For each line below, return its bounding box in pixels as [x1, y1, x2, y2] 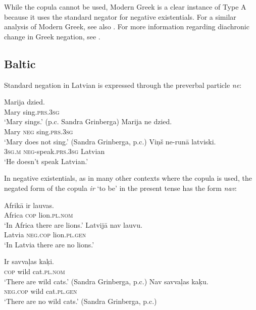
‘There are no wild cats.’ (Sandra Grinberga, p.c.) [4, 295, 157, 306]
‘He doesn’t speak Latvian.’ [4, 156, 88, 166]
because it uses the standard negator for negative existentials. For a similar [4, 11, 236, 22]
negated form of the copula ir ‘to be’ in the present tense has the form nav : [4, 182, 237, 193]
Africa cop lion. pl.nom [4, 210, 73, 220]
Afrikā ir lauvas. [4, 199, 54, 210]
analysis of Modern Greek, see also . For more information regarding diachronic [4, 21, 249, 32]
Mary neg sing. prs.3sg [4, 126, 73, 136]
